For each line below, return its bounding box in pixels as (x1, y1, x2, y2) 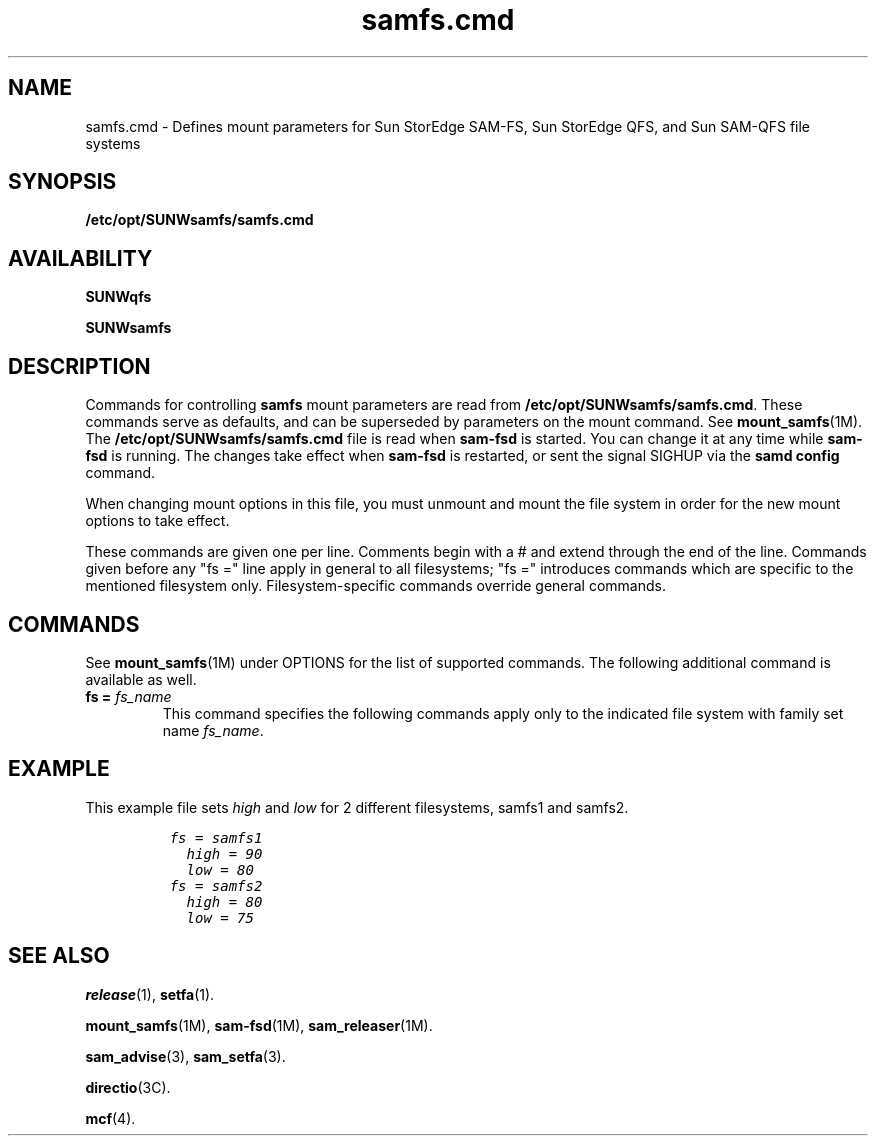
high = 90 (186, 845, 263, 862)
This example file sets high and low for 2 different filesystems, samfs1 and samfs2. (85, 798, 629, 816)
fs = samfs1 (169, 829, 263, 846)
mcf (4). (85, 1109, 136, 1127)
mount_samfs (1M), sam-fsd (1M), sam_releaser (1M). (85, 1016, 433, 1034)
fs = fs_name (85, 687, 172, 705)
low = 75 (186, 909, 254, 926)
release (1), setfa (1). (85, 985, 215, 1003)
